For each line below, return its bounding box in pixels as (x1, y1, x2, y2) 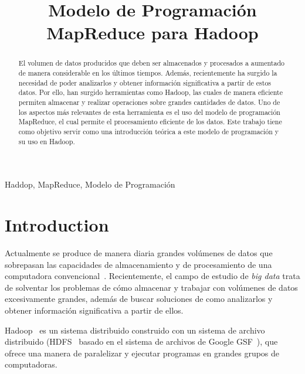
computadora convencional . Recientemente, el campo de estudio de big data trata (5, 270, 300, 282)
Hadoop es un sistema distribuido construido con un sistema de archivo (5, 324, 265, 336)
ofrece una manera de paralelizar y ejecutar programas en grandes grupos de (5, 346, 280, 359)
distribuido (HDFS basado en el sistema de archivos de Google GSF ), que (5, 335, 278, 348)
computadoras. (5, 358, 57, 370)
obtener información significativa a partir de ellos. (5, 304, 184, 316)
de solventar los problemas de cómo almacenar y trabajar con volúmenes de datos (5, 281, 298, 293)
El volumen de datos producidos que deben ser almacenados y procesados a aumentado (18, 58, 284, 68)
